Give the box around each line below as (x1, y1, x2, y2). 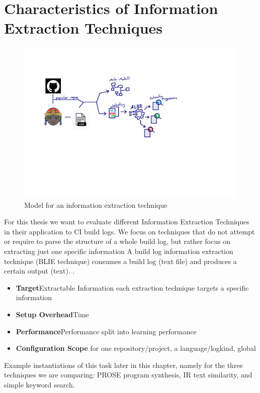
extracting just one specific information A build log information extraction (4, 246, 233, 256)
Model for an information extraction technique (24, 199, 167, 210)
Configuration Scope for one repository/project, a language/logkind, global (16, 343, 256, 353)
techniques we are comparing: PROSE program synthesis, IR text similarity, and (4, 369, 252, 380)
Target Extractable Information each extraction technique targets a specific (16, 282, 249, 293)
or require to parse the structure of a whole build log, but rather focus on (4, 236, 231, 246)
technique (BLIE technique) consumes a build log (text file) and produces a (4, 255, 237, 266)
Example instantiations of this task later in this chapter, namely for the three (4, 359, 243, 370)
